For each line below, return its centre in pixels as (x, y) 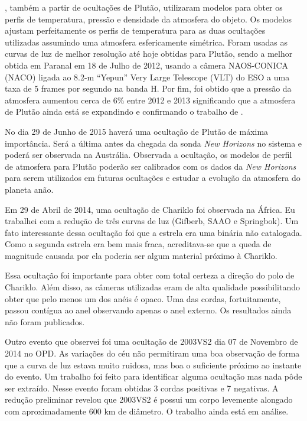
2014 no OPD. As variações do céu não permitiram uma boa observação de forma (152, 353)
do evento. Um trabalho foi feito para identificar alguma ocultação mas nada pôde (153, 376)
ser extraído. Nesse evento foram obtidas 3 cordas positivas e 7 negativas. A (142, 388)
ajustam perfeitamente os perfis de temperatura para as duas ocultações (135, 30)
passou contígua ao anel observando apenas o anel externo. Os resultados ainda (148, 310)
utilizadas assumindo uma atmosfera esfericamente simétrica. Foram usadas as (146, 42)
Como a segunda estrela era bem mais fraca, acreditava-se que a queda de (138, 244)
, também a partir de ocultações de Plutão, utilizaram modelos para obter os (144, 7)
